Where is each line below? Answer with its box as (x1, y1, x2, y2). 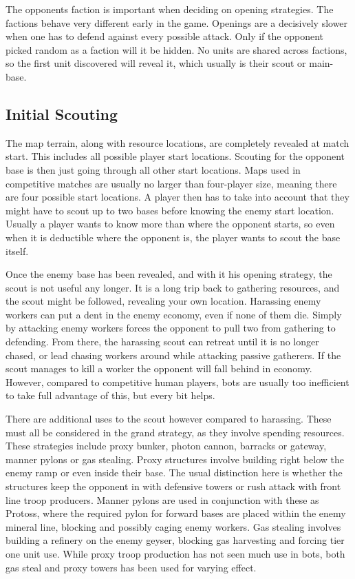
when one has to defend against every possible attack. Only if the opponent (6, 29, 323, 43)
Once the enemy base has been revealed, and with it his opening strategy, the (6, 267, 332, 281)
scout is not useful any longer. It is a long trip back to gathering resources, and (6, 280, 340, 294)
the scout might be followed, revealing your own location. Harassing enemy (6, 294, 321, 308)
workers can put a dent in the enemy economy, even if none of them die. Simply (6, 307, 342, 321)
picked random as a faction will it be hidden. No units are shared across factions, (6, 42, 347, 57)
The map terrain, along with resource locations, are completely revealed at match (6, 135, 349, 150)
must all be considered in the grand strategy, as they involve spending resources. (6, 425, 345, 439)
